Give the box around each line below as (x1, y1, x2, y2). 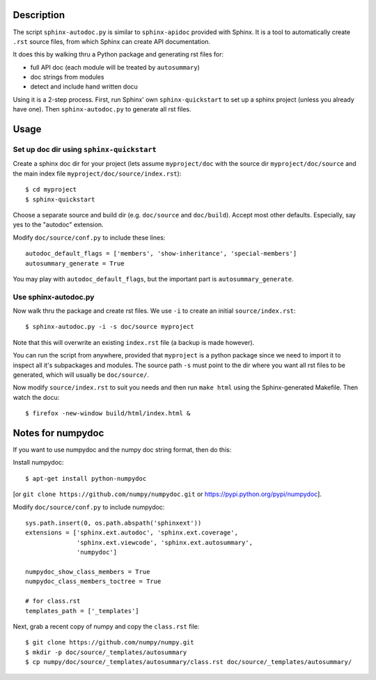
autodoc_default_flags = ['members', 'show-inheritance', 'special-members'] (25, 249, 297, 258)
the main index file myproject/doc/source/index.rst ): (13, 169, 182, 178)
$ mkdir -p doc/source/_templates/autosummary (25, 648, 187, 656)
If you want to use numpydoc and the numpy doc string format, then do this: (13, 446, 232, 454)
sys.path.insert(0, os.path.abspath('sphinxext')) (25, 519, 202, 527)
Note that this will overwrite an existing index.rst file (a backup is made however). (13, 338, 255, 346)
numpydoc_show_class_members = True (25, 568, 150, 575)
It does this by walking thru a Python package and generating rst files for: (13, 50, 224, 59)
